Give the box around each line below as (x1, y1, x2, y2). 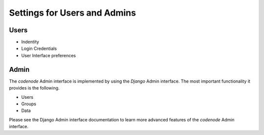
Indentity (21, 39, 39, 45)
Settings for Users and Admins (9, 7, 136, 18)
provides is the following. (9, 85, 60, 91)
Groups (21, 101, 37, 107)
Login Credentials (21, 45, 57, 51)
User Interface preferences (21, 52, 76, 58)
